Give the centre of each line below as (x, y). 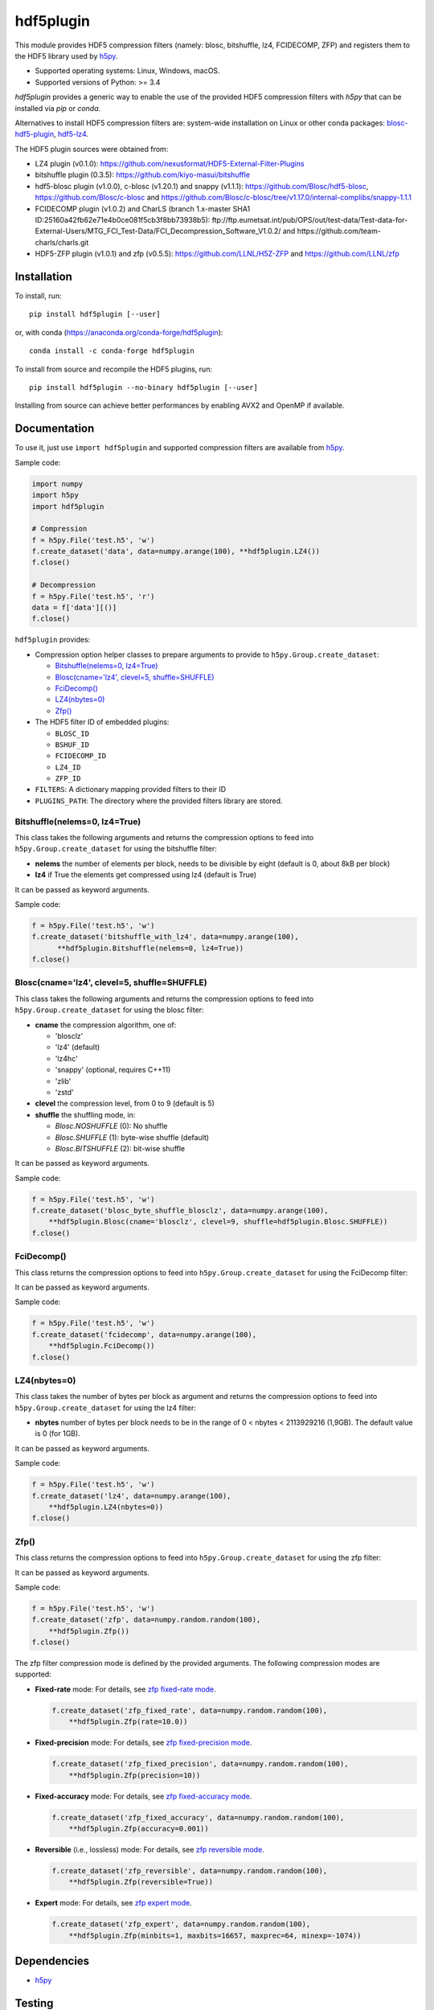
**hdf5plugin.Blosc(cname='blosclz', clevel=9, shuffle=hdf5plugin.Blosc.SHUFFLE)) (218, 1222)
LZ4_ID (68, 767)
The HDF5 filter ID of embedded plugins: (102, 722)
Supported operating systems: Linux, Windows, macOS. (127, 71)
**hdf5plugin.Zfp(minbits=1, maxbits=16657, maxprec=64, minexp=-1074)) (215, 1935)
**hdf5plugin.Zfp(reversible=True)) (141, 1882)
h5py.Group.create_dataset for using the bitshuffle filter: (116, 849)
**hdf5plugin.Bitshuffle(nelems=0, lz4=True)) (151, 948)
